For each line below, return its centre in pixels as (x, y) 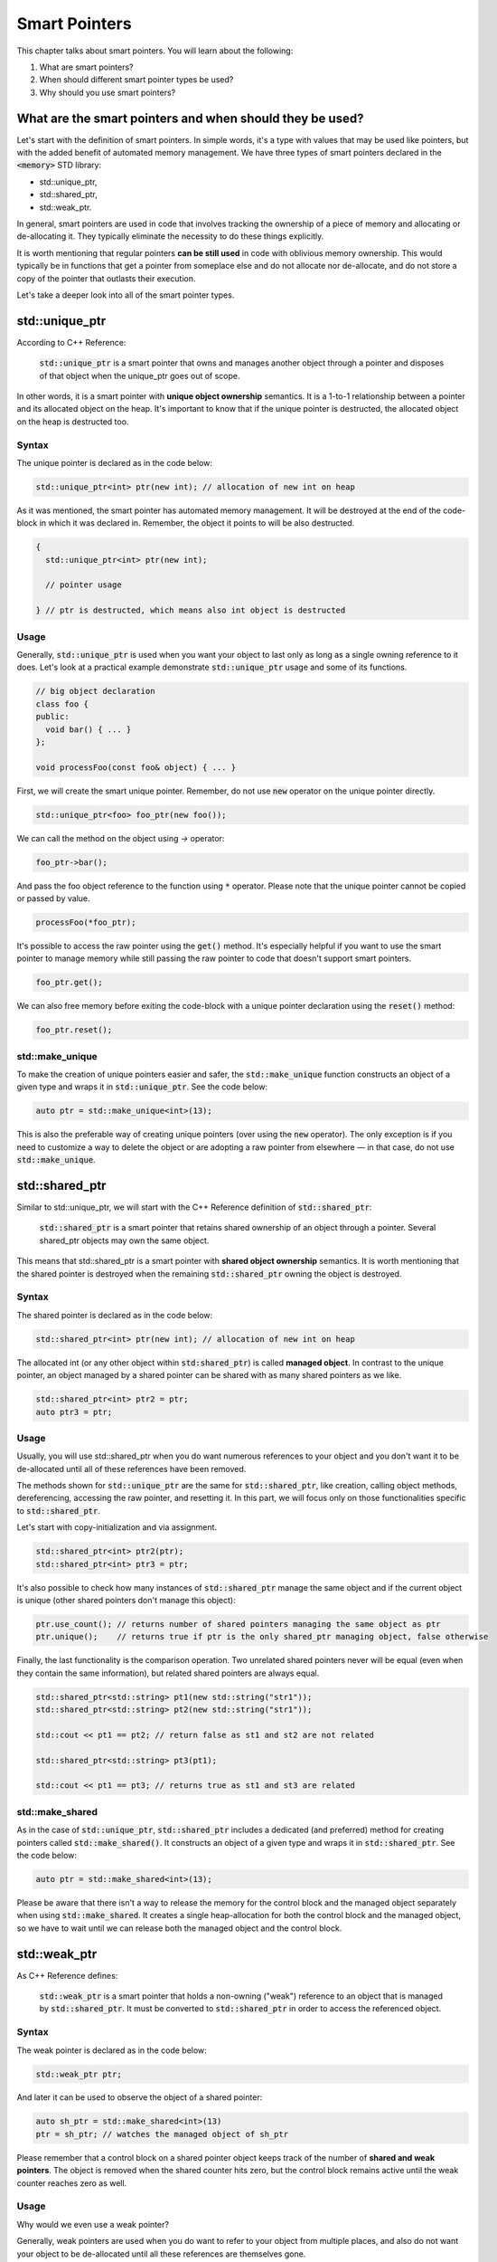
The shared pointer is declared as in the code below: (115, 1315)
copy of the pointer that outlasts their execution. (106, 278)
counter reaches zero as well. (72, 2183)
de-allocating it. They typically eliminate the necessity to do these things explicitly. (170, 236)
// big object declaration (95, 691)
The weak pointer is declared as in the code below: (112, 2050)
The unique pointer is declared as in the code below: (114, 462)
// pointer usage (84, 585)
